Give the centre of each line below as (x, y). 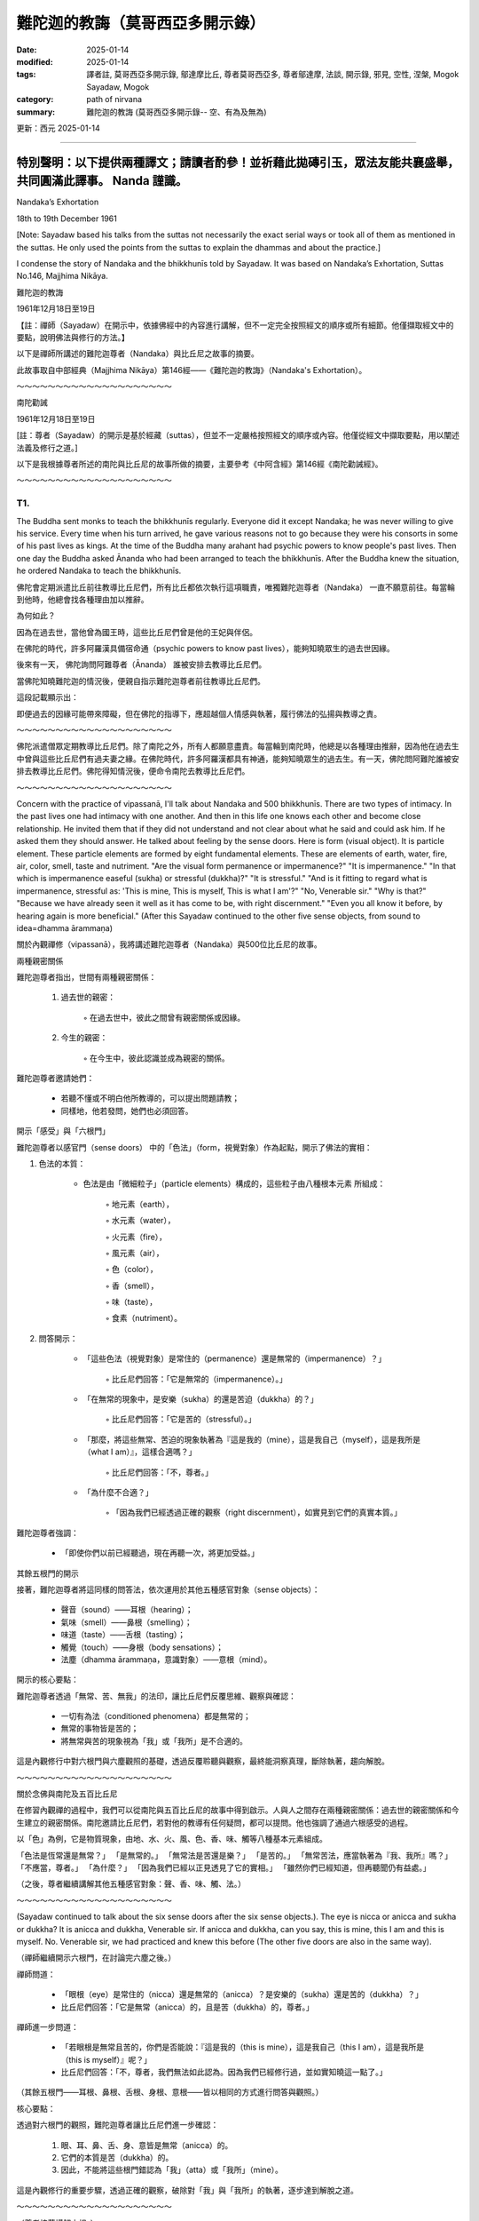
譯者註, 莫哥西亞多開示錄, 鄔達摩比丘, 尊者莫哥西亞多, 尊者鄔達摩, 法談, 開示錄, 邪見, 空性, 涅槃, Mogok (273, 75)
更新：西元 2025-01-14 (59, 128)
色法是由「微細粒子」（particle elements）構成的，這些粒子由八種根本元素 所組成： (234, 1184)
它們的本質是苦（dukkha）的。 (117, 2158)
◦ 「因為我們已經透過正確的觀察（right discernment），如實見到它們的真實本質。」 (254, 1513)
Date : (27, 50)
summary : (36, 112)
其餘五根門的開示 (47, 1573)
